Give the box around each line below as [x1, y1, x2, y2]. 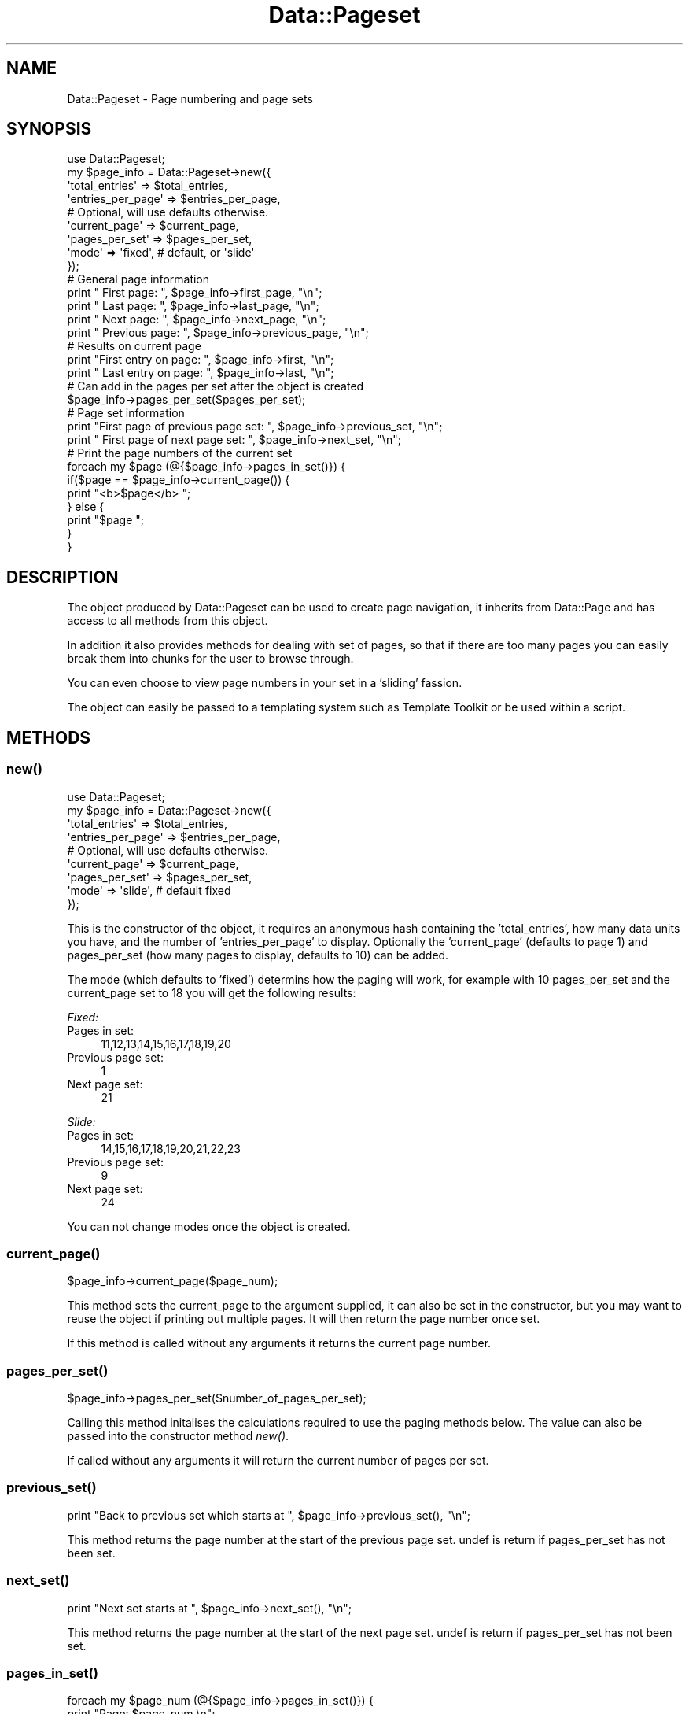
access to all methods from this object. [67, 614, 268, 628]
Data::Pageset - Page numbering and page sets [67, 91, 313, 105]
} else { [67, 500, 105, 514]
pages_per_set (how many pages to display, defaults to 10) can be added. [67, 948, 449, 962]
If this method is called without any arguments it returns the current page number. [67, 1336, 492, 1350]
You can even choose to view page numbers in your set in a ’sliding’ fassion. [67, 676, 462, 690]
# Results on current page [67, 339, 201, 353]
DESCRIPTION [6, 567, 119, 587]
